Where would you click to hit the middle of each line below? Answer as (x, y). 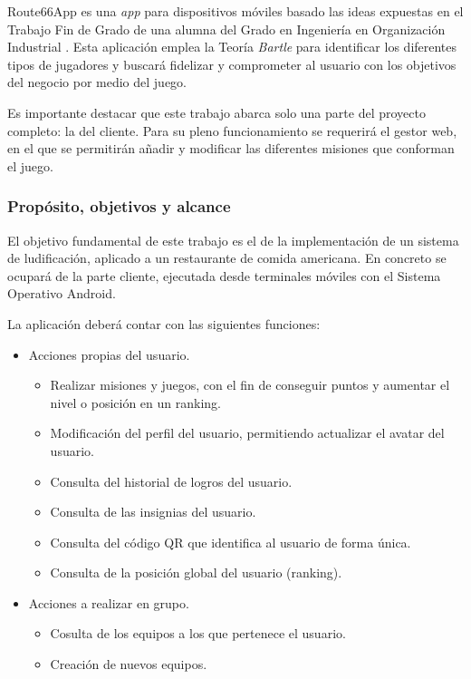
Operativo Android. (62, 293)
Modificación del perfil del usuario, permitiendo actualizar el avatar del (247, 433)
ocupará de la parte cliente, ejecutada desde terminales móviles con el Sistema (224, 275)
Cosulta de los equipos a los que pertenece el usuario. (198, 633)
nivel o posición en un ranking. (135, 402)
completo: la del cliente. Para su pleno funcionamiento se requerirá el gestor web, (232, 130)
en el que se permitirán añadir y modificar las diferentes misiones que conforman (231, 148)
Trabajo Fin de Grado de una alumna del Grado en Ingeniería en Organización (226, 29)
